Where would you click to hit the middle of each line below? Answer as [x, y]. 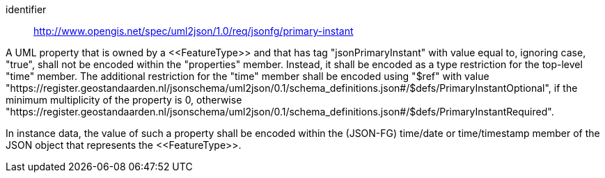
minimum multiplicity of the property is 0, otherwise [124, 100]
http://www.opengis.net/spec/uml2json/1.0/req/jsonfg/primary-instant [194, 31]
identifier [26, 9]
